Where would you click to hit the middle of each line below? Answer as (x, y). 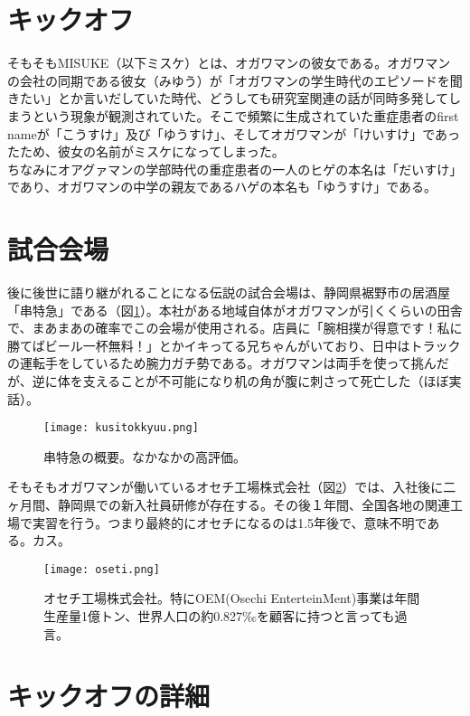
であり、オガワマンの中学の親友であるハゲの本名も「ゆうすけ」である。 (222, 187)
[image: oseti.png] (102, 569)
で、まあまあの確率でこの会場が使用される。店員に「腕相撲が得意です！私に (235, 328)
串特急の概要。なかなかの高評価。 (145, 456)
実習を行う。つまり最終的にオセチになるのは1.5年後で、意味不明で (230, 522)
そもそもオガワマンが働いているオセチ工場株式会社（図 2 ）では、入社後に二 (232, 487)
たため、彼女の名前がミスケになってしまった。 (146, 151)
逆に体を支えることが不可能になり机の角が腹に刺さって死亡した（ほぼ (240, 380)
